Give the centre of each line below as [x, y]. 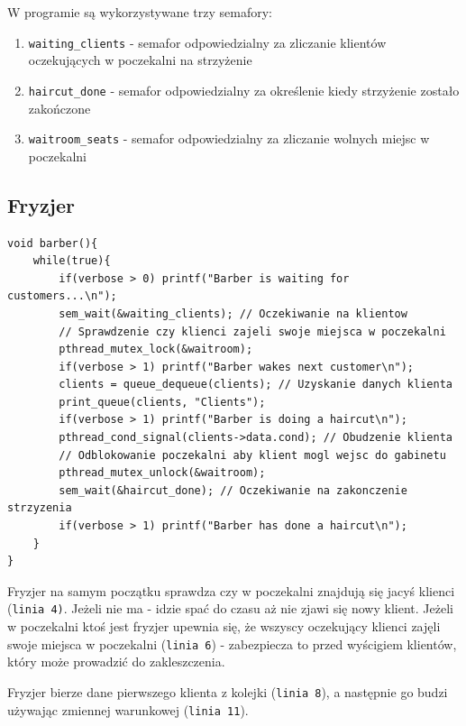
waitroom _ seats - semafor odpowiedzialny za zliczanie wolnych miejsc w [229, 138]
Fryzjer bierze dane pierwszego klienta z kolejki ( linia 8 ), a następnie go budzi [228, 691]
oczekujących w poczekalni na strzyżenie [140, 60]
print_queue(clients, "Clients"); [162, 402]
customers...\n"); [62, 296]
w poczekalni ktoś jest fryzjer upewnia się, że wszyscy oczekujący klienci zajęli [224, 626]
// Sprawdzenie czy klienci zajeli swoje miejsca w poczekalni [252, 331]
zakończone [59, 108]
